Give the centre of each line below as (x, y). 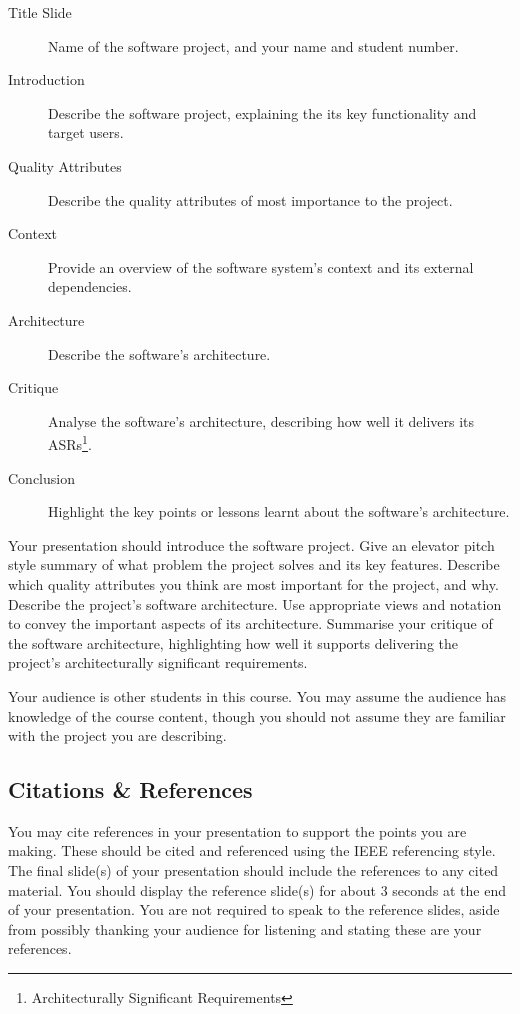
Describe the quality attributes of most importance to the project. (250, 199)
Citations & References (130, 789)
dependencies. (90, 286)
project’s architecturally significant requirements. (158, 662)
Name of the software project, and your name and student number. (253, 45)
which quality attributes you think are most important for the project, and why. (253, 583)
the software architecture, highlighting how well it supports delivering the (233, 642)
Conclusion (41, 477)
